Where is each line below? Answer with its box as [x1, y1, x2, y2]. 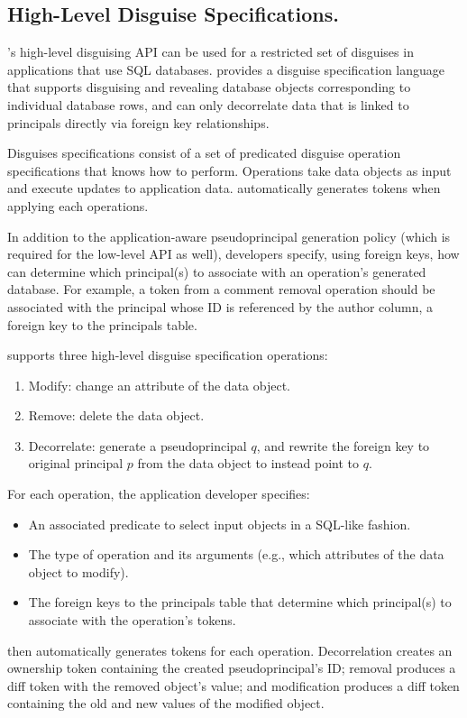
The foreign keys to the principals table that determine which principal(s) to [28, 593, 452, 612]
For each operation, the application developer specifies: [7, 484, 310, 503]
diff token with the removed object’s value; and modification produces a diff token [7, 676, 460, 695]
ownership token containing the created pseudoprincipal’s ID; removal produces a [7, 658, 456, 677]
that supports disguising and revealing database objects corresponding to [7, 78, 411, 97]
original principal [28, 454, 124, 473]
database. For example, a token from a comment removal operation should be [7, 280, 435, 299]
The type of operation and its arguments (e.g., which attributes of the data [28, 545, 444, 564]
